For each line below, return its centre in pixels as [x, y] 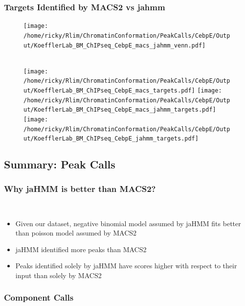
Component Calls [39, 297]
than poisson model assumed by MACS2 [76, 233]
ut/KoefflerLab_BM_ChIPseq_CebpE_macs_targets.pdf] [109, 91]
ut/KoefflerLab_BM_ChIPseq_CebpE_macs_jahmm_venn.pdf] [115, 45]
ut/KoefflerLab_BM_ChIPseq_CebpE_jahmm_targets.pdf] [111, 139]
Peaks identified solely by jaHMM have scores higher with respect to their [126, 266]
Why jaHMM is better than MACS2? [80, 188]
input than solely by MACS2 [58, 275]
